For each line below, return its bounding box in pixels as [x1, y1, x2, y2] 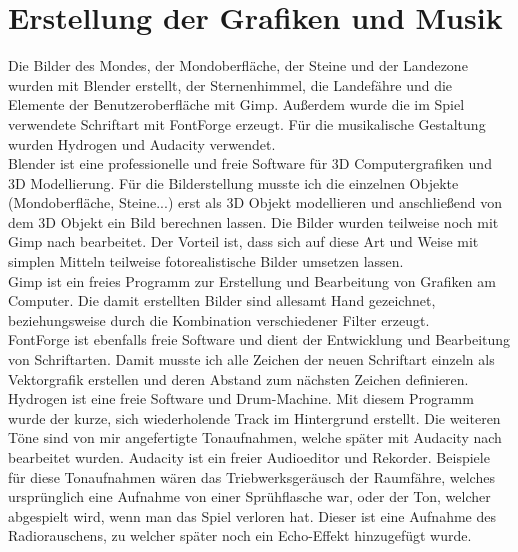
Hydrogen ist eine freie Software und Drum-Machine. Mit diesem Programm [8, 388, 474, 409]
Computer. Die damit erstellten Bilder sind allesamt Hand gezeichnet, [8, 290, 436, 311]
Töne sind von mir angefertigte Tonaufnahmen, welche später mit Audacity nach [8, 427, 502, 448]
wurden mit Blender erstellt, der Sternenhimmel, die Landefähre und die [8, 74, 453, 95]
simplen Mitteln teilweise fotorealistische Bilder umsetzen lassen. [8, 251, 404, 272]
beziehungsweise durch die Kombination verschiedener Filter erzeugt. [8, 309, 430, 330]
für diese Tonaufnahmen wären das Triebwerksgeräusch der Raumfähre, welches [8, 466, 495, 487]
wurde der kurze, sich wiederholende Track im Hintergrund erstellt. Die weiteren [8, 407, 501, 428]
